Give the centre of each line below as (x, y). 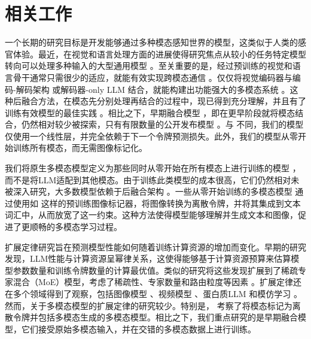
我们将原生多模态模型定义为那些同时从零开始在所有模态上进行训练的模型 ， (153, 168)
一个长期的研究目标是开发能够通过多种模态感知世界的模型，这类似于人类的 (151, 42)
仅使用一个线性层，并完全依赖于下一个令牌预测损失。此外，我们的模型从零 (151, 136)
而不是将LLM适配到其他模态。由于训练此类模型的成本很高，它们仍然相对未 (152, 179)
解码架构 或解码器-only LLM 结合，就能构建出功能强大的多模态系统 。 (153, 89)
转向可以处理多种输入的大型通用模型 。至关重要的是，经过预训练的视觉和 (149, 66)
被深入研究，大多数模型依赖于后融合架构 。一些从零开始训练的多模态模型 (149, 191)
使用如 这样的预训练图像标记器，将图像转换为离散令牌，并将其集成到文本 (157, 203)
